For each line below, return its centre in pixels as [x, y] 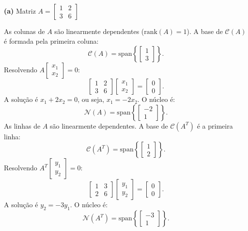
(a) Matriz [20, 11]
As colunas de [24, 31]
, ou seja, [91, 99]
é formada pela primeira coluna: [51, 41]
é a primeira [215, 125]
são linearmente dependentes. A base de [109, 125]
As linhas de [22, 125]
